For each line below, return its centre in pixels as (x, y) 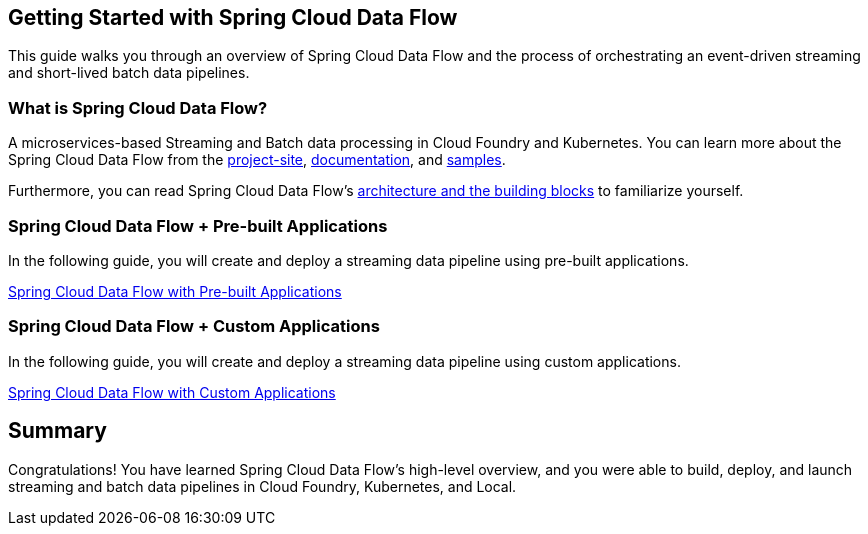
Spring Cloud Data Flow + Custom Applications (194, 326)
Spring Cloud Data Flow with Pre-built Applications (175, 291)
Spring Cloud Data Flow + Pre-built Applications (198, 225)
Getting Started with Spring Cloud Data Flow (233, 17)
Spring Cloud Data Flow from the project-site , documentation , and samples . (257, 160)
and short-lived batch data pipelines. (129, 73)
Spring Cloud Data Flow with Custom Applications (172, 392)
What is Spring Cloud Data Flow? (138, 107)
